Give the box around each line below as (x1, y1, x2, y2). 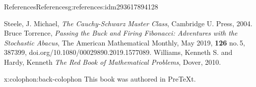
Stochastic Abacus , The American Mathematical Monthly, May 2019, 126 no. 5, (4, 37, 245, 47)
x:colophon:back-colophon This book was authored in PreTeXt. (4, 73, 196, 84)
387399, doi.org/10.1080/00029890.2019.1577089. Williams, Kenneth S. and (4, 47, 233, 57)
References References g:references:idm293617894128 (4, 1, 158, 11)
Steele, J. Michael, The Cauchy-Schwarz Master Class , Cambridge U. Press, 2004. (4, 18, 253, 28)
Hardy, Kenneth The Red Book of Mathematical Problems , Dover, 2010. (4, 56, 221, 67)
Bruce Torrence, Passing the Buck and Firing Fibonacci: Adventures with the (4, 28, 238, 38)
